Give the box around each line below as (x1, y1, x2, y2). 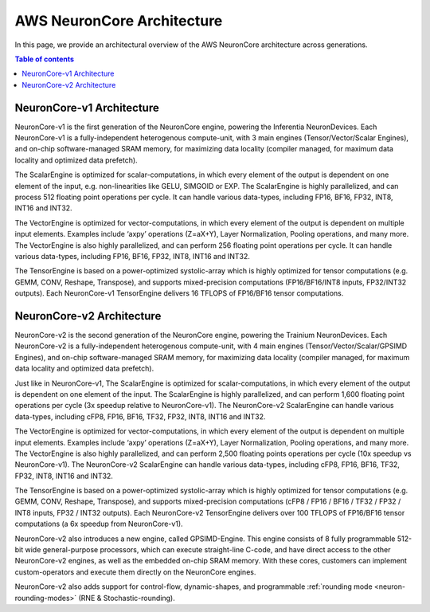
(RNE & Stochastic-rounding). (78, 593, 175, 602)
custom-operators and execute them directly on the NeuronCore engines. (14, 567, 256, 577)
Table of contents (14, 54, 75, 64)
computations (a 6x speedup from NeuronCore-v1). (14, 519, 183, 529)
